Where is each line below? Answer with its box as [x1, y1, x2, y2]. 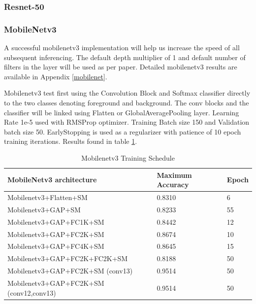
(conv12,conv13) [7, 287, 56, 298]
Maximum [157, 169, 192, 180]
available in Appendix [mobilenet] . [4, 71, 107, 81]
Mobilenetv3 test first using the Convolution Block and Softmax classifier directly [4, 88, 251, 98]
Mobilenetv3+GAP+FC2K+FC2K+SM [7, 253, 128, 264]
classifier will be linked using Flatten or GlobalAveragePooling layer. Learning [4, 107, 239, 117]
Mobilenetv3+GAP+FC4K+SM [7, 241, 104, 251]
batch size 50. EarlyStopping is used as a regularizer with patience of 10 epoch [4, 126, 241, 136]
